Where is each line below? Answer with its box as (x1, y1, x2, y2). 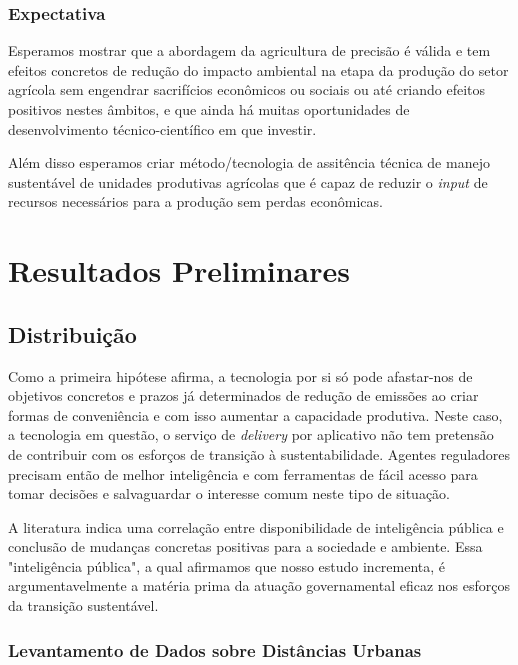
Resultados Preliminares (8, 250, 350, 291)
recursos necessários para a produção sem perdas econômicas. (8, 191, 383, 212)
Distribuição (8, 318, 137, 349)
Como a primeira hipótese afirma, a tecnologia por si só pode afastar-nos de (8, 365, 473, 386)
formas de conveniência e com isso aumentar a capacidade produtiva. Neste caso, (8, 404, 503, 425)
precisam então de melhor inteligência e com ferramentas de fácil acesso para (8, 463, 478, 484)
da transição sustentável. (8, 595, 159, 616)
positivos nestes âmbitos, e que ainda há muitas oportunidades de (8, 99, 410, 119)
